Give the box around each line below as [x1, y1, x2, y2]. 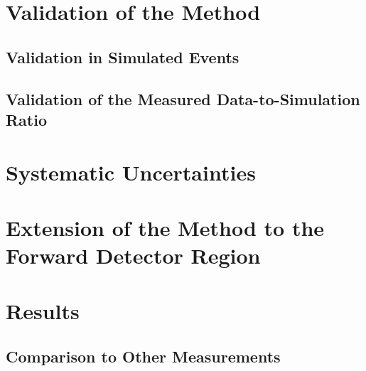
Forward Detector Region [6, 241, 261, 270]
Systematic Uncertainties [6, 157, 256, 186]
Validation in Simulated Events [6, 45, 239, 68]
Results [6, 296, 80, 326]
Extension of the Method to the [6, 213, 325, 242]
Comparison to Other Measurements [6, 345, 281, 367]
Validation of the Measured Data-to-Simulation [6, 87, 360, 109]
